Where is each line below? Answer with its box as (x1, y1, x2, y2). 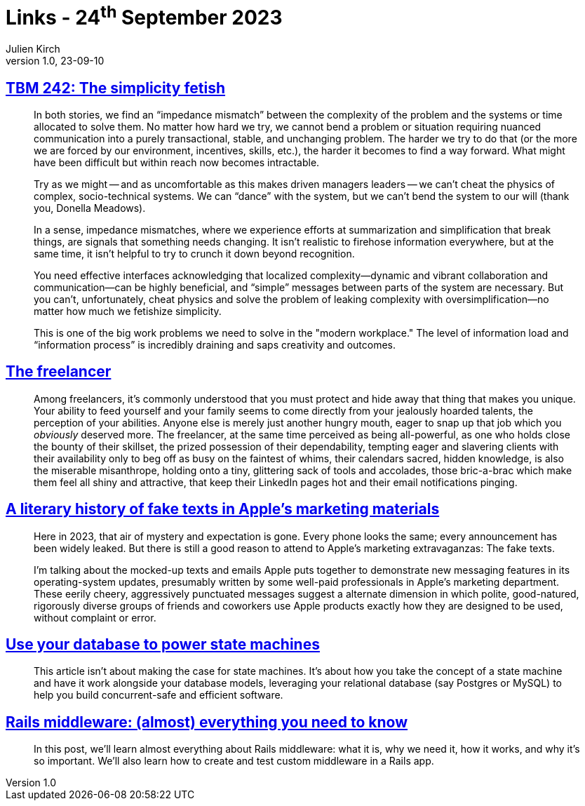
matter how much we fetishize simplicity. (34, 304, 222, 317)
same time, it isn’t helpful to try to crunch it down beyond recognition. (34, 247, 355, 260)
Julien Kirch (6, 43, 60, 55)
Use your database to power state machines (6, 636, 320, 654)
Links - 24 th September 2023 (6, 1, 283, 30)
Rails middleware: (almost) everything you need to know (6, 713, 408, 731)
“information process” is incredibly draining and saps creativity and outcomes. (34, 338, 396, 351)
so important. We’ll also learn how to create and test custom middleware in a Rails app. (34, 755, 434, 767)
